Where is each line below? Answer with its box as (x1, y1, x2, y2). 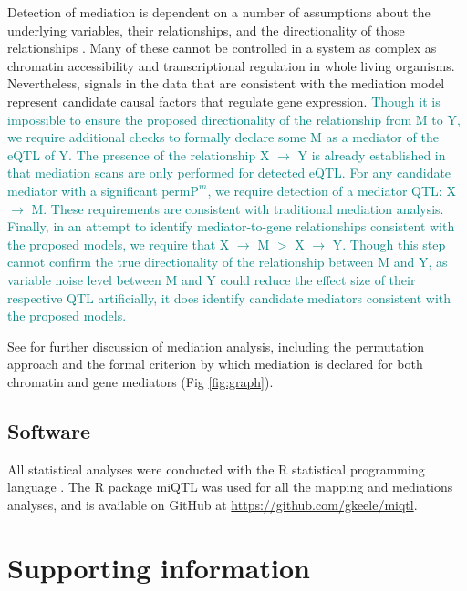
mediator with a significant (7, 180, 158, 199)
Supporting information (7, 548, 310, 586)
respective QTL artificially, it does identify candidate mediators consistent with (7, 288, 451, 307)
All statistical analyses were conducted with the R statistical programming (7, 459, 425, 478)
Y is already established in (297, 145, 446, 164)
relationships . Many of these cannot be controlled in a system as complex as (7, 38, 437, 57)
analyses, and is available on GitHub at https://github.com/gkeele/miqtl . (7, 494, 418, 514)
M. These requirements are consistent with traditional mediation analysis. (31, 199, 444, 218)
